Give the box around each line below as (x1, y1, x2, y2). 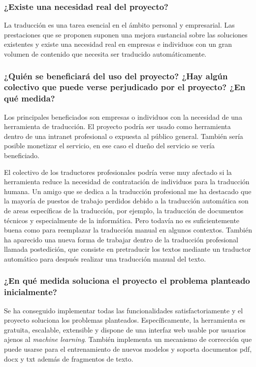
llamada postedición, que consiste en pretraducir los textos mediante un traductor (4, 244, 251, 254)
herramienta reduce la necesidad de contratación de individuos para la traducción (4, 176, 250, 187)
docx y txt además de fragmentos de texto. (4, 353, 133, 364)
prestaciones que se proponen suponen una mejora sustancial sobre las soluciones (4, 29, 248, 39)
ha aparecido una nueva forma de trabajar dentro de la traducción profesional (4, 234, 239, 244)
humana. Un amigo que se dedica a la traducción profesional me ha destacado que (4, 186, 252, 196)
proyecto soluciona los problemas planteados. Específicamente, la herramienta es (4, 315, 246, 325)
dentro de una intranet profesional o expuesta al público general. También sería (4, 131, 243, 141)
